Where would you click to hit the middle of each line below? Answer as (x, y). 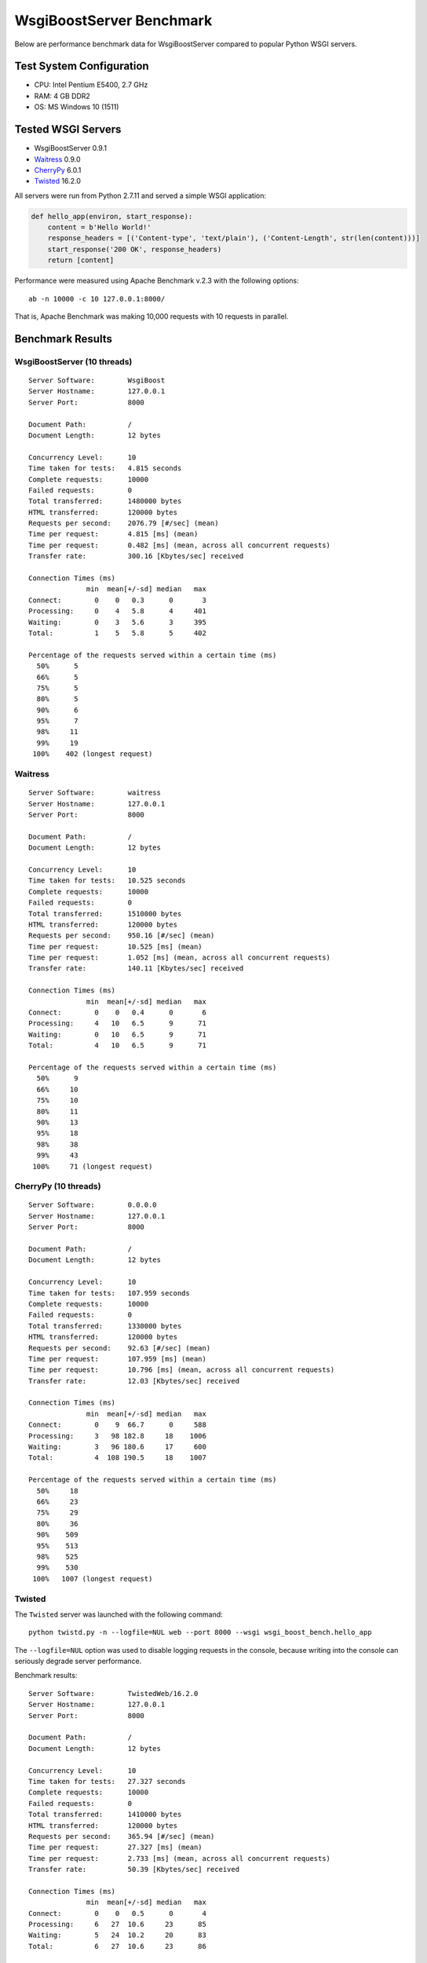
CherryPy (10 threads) (58, 1186)
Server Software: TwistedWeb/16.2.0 (113, 1693)
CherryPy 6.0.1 (58, 170)
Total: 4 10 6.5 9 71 (118, 1045)
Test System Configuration (82, 66)
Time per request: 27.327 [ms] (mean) (116, 1848)
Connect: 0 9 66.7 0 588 (118, 1425)
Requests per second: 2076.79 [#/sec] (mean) (124, 523)
